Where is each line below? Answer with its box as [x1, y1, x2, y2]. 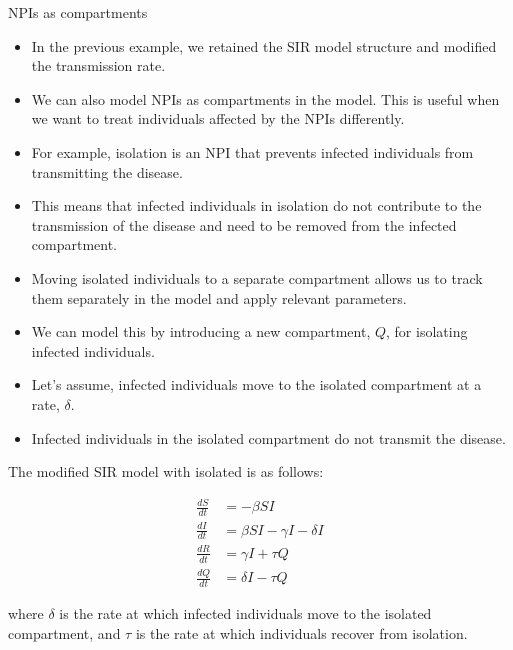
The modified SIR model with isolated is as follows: [8, 461, 324, 482]
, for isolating [386, 321, 468, 342]
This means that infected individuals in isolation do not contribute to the [31, 195, 482, 216]
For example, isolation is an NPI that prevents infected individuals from [31, 141, 474, 162]
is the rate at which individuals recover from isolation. [135, 622, 468, 643]
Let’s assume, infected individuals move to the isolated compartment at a [31, 374, 482, 395]
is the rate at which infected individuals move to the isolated [59, 602, 432, 623]
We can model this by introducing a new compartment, [31, 321, 371, 342]
